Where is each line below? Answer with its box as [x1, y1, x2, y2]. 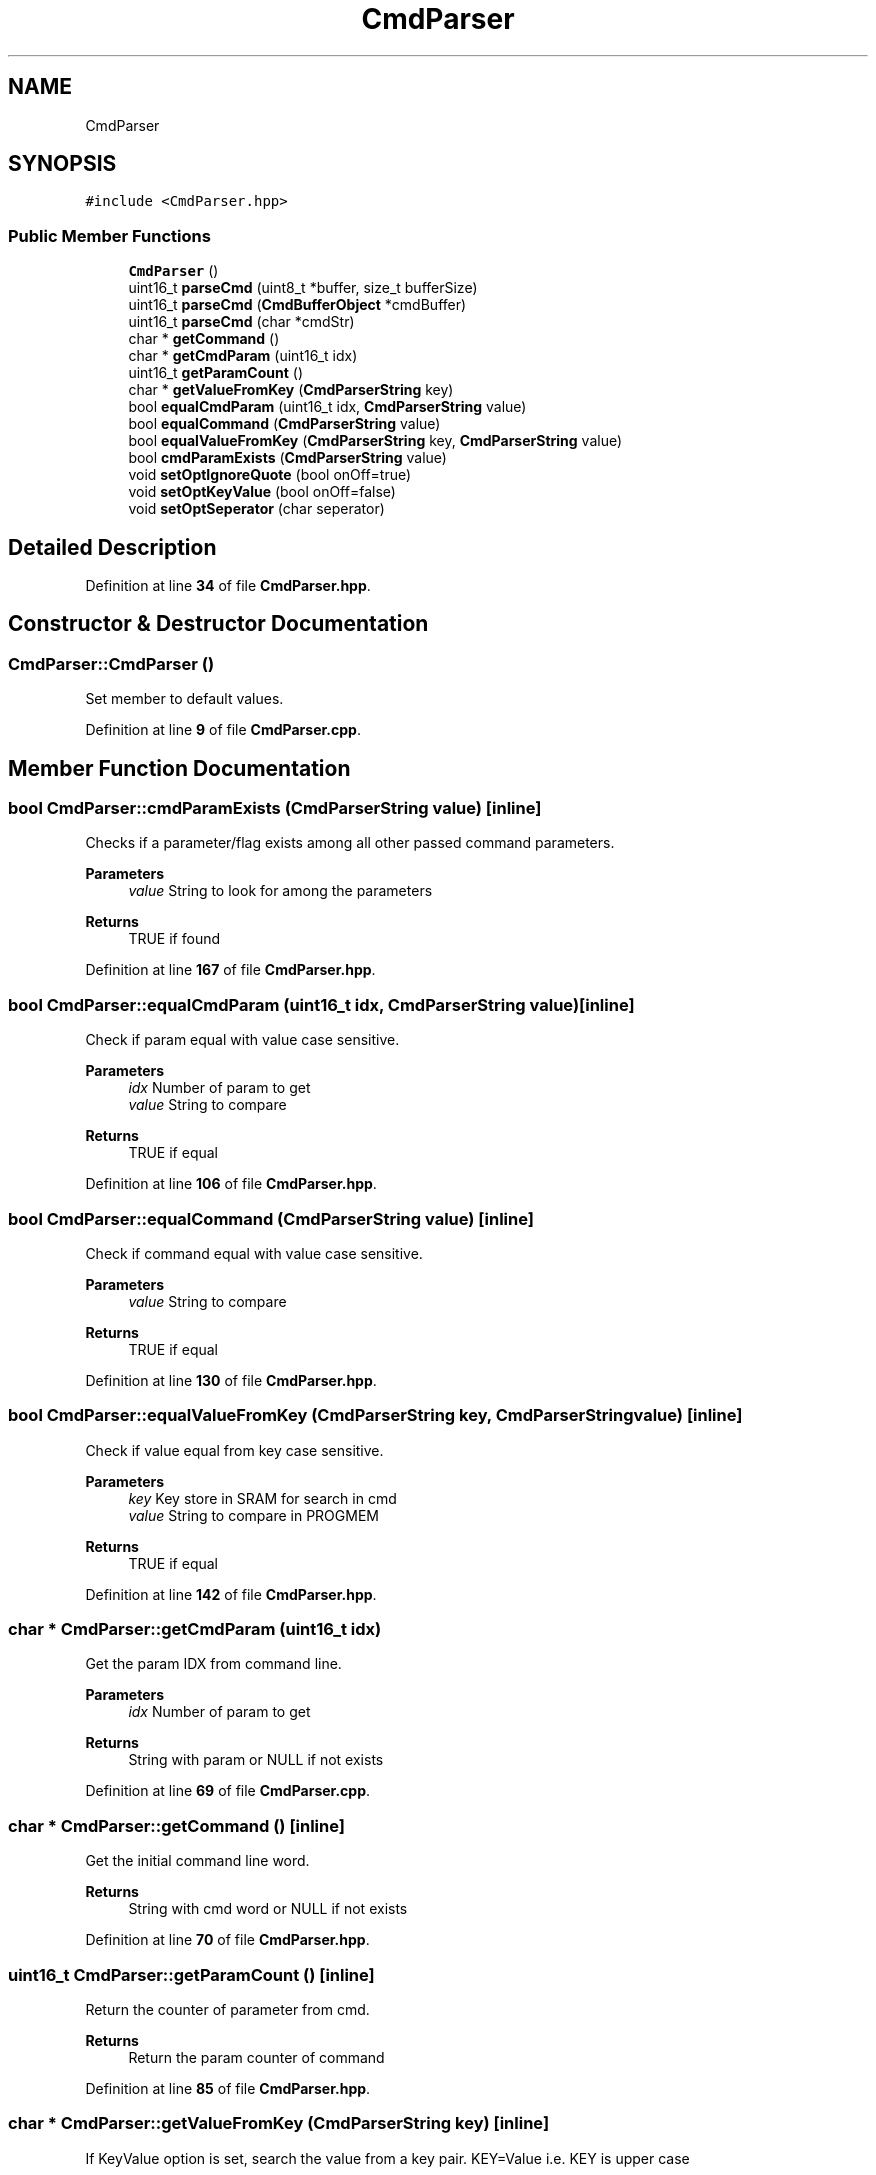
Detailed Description [8, 534, 217, 560]
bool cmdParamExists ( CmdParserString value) [128, 449, 447, 467]
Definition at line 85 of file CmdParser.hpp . [85, 2079, 371, 2097]
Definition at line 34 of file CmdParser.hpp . [85, 577, 371, 595]
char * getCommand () [128, 330, 280, 348]
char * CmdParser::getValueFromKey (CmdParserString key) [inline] [8, 2113, 550, 2134]
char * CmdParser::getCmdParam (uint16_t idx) [8, 1619, 382, 1640]
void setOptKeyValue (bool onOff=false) [128, 483, 396, 501]
